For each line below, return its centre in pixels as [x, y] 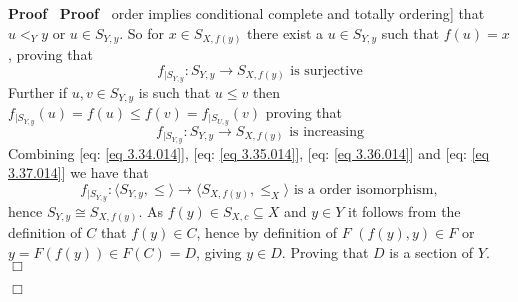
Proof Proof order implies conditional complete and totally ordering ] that [246, 13]
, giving [219, 251]
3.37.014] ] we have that [78, 172]
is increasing [326, 131]
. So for [142, 32]
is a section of [431, 251]
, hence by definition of [266, 232]
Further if [38, 91]
